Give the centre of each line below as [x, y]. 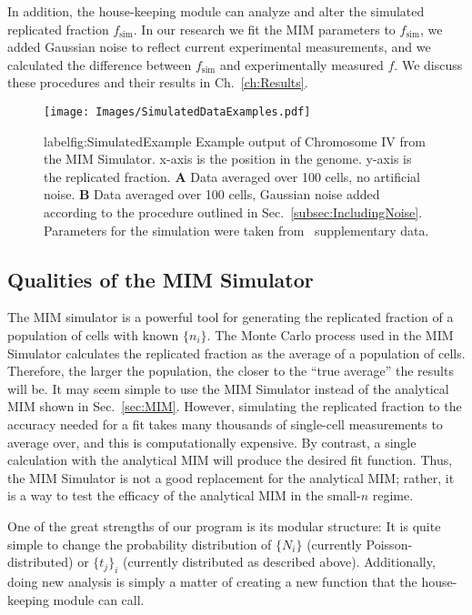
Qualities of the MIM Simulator [161, 279]
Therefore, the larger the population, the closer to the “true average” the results [231, 371]
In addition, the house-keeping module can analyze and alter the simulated [216, 11]
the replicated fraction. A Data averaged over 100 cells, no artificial [232, 176]
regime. [393, 495]
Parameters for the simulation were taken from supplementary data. [236, 230]
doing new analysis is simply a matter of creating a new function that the [212, 581]
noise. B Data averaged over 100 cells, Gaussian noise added [212, 194]
